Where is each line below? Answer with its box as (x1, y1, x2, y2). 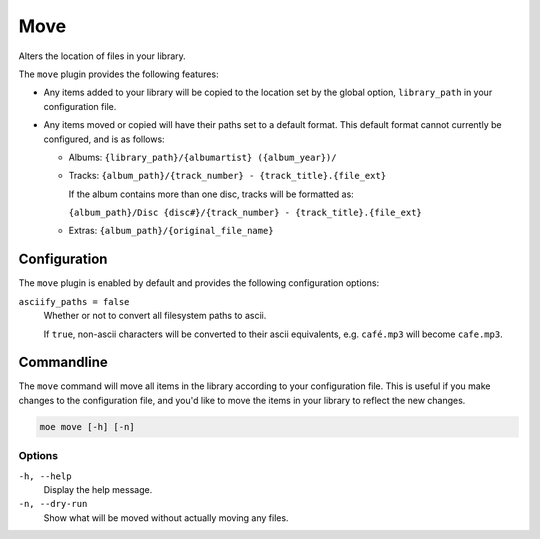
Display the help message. (43, 483, 153, 495)
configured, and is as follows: (43, 133, 165, 145)
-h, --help (18, 470, 72, 482)
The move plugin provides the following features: (18, 68, 219, 80)
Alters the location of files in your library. (18, 50, 187, 62)
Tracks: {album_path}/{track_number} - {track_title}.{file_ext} (68, 170, 387, 182)
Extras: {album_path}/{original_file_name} (68, 225, 274, 237)
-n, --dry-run (18, 498, 88, 510)
